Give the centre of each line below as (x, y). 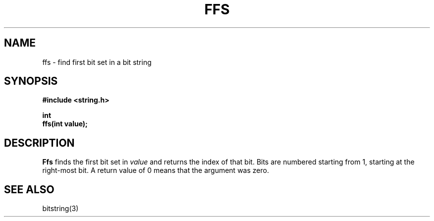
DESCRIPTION (39, 143)
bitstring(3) (60, 209)
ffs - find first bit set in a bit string (97, 62)
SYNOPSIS (31, 81)
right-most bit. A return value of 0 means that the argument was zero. (156, 170)
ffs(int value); (65, 124)
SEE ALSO (29, 189)
